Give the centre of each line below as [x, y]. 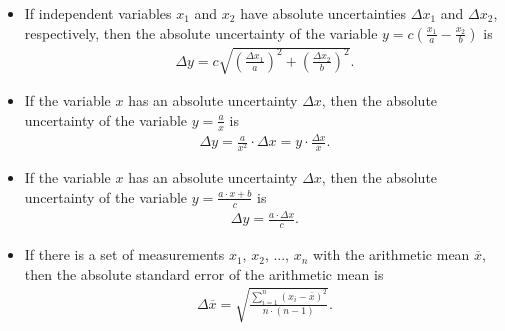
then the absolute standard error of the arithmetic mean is [204, 273]
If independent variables [98, 13]
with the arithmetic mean [391, 254]
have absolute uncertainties [323, 13]
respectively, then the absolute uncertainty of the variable [201, 32]
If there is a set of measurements [124, 254]
